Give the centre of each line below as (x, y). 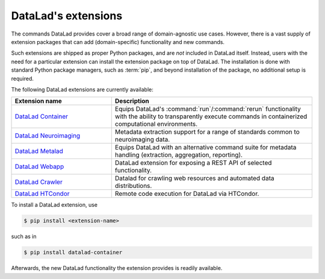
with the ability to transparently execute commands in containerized (211, 116)
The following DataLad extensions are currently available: (82, 89)
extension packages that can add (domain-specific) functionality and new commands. (118, 42)
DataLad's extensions (67, 16)
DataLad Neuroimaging (48, 136)
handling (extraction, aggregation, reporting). (179, 155)
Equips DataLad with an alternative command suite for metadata (206, 148)
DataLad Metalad (39, 151)
